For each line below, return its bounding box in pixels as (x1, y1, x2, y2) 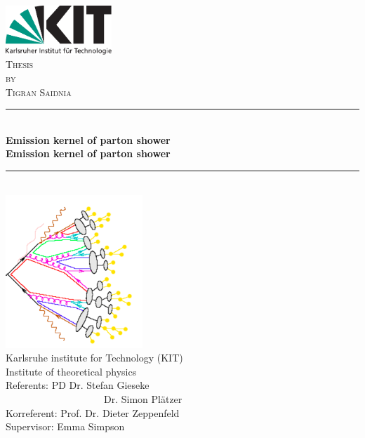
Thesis (6, 57, 34, 72)
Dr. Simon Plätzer (103, 391, 182, 406)
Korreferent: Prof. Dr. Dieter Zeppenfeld (6, 405, 180, 420)
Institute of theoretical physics (6, 364, 137, 378)
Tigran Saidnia (6, 84, 72, 99)
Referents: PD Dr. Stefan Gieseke (6, 378, 150, 392)
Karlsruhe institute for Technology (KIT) (6, 350, 183, 365)
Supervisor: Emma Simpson (6, 419, 125, 434)
